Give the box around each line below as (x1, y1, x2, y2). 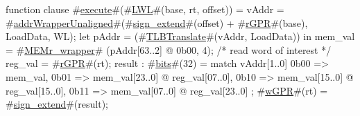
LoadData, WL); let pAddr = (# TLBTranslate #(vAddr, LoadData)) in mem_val (6, 29, 355, 43)
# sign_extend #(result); (6, 97, 108, 111)
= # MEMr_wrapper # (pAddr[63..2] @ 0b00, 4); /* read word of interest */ (6, 42, 332, 57)
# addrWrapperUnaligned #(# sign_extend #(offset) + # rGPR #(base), (6, 15, 308, 30)
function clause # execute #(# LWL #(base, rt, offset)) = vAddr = (6, 2, 284, 16)
